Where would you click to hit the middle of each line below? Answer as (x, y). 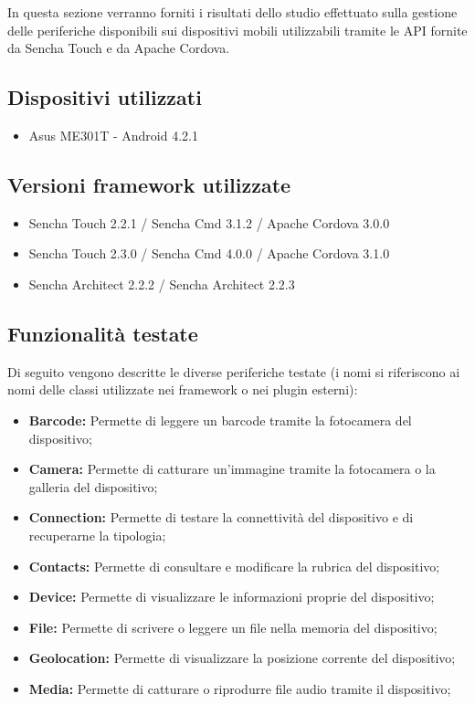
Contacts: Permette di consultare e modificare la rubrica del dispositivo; (234, 566)
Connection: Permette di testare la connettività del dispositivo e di (221, 517)
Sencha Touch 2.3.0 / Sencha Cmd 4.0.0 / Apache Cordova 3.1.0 (209, 253)
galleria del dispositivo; (93, 486)
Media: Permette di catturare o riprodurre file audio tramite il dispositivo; (240, 688)
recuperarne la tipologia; (97, 535)
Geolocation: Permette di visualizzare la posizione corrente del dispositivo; (242, 658)
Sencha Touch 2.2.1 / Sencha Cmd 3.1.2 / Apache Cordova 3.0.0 (209, 222)
